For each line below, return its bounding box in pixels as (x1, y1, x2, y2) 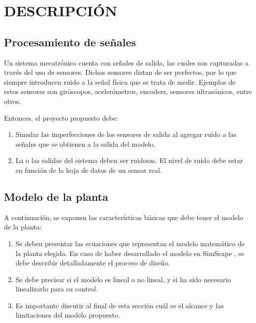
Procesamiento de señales (4, 34, 136, 49)
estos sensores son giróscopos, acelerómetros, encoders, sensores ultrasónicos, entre (4, 86, 252, 97)
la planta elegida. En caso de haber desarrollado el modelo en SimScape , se (15, 248, 244, 258)
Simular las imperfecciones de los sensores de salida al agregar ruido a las (15, 129, 237, 139)
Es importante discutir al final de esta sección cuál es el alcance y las (15, 300, 224, 310)
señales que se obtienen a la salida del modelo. (15, 138, 156, 149)
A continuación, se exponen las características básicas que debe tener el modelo (4, 212, 243, 222)
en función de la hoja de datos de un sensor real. (15, 164, 162, 175)
